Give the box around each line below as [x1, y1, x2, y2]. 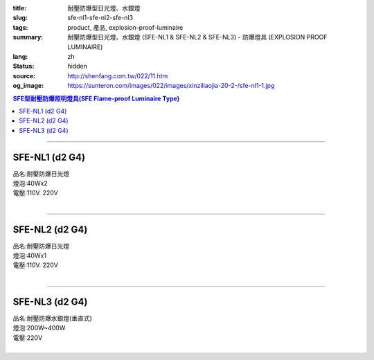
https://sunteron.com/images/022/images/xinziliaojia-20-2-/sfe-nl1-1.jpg [67, 82, 275, 90]
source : [12, 71, 36, 80]
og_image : [12, 82, 44, 90]
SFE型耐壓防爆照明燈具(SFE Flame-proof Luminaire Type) [12, 94, 180, 102]
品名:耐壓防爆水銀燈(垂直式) [12, 314, 93, 322]
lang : [12, 52, 28, 60]
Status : [12, 62, 35, 71]
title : [12, 4, 27, 12]
